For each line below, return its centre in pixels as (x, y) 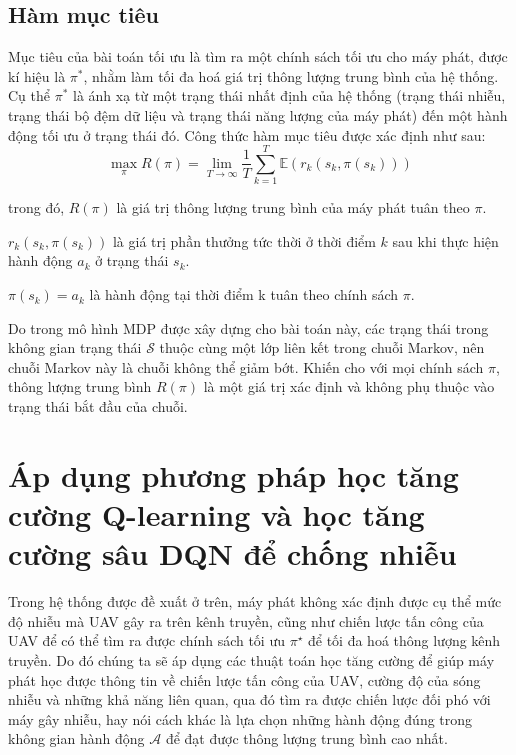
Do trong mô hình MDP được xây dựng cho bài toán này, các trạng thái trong (248, 327)
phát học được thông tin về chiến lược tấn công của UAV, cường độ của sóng (244, 679)
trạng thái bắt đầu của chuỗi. (98, 406)
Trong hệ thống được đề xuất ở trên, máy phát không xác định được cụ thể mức (255, 601)
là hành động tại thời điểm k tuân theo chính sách (244, 294)
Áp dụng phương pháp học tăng (233, 474)
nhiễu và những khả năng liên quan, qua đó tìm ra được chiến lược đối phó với (249, 699)
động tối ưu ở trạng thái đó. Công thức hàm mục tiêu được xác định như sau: (247, 134)
